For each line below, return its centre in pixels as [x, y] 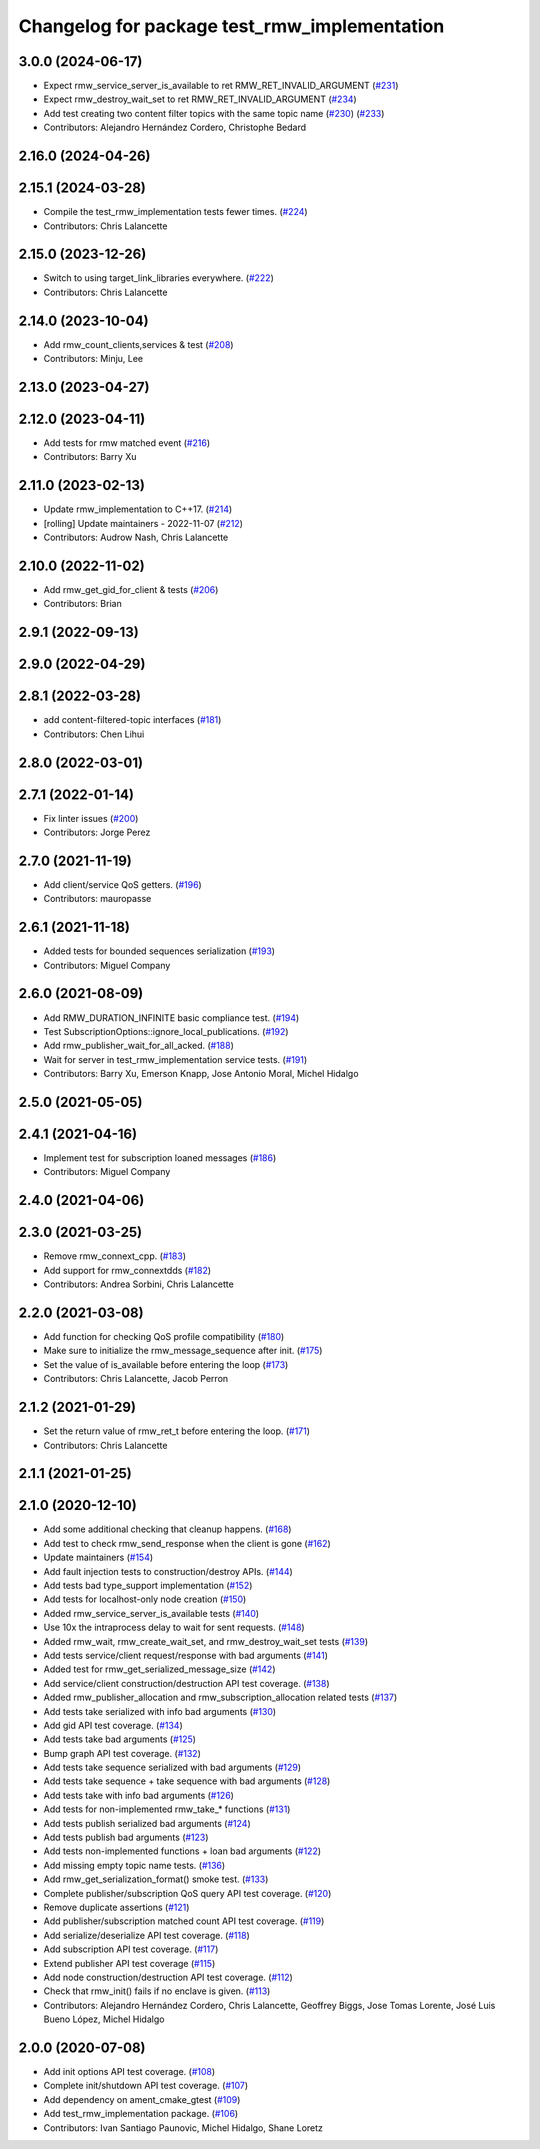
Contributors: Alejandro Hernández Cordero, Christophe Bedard [175, 127]
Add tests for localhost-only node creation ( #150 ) [145, 1599]
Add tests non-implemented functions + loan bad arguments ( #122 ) [182, 1851]
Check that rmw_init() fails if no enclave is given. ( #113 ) [157, 1991]
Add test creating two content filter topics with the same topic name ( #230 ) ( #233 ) [214, 113]
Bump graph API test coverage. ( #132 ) [122, 1753]
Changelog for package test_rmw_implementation [231, 26]
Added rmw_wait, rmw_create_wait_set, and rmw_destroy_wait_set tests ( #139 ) [206, 1641]
